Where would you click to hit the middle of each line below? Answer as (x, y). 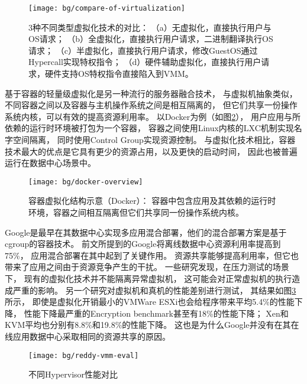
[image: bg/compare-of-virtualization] (107, 8)
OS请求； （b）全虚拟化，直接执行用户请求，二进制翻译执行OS (151, 39)
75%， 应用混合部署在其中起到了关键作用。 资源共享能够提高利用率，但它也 (152, 255)
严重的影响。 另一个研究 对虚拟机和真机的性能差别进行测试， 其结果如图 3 (154, 290)
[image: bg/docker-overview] (86, 182)
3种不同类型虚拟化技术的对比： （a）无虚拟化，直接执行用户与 (150, 27)
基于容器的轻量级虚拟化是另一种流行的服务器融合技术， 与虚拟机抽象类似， (151, 93)
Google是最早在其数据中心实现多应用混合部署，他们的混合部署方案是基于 (146, 232)
